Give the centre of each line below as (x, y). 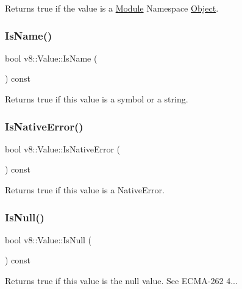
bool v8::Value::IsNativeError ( (63, 148)
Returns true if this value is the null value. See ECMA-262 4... (121, 280)
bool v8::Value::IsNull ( (48, 239)
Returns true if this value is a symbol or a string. (97, 99)
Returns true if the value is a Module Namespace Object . (112, 8)
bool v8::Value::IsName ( (51, 58)
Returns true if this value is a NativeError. (85, 190)
